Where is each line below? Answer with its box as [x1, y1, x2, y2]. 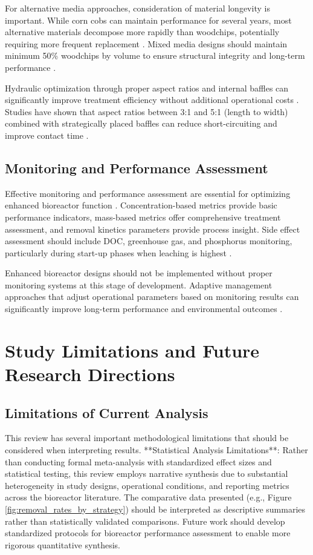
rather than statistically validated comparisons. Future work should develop [5, 514, 285, 527]
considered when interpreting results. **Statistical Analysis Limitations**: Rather [5, 444, 308, 456]
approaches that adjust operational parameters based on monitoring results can [5, 290, 299, 303]
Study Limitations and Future [5, 337, 260, 362]
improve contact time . [5, 128, 89, 141]
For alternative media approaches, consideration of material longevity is [5, 2, 270, 14]
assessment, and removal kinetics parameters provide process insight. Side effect [5, 222, 300, 235]
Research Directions [5, 362, 175, 387]
